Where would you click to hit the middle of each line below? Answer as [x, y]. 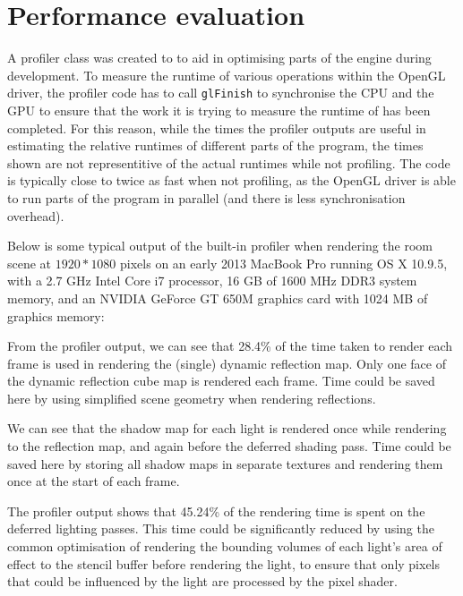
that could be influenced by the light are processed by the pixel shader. [202, 581]
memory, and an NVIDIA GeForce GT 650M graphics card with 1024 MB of [218, 298]
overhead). [36, 215]
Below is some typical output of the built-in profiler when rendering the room [220, 246]
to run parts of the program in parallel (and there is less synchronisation [206, 197]
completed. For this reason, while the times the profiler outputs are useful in [217, 128]
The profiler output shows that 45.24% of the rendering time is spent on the [216, 511]
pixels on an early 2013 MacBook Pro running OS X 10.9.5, [284, 263]
